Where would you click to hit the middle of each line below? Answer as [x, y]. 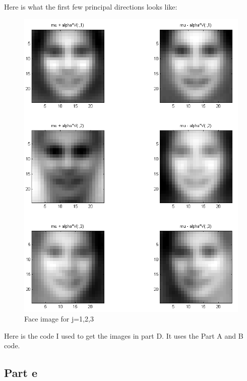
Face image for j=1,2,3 [59, 319]
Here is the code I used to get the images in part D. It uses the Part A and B [124, 335]
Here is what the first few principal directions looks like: [91, 7]
